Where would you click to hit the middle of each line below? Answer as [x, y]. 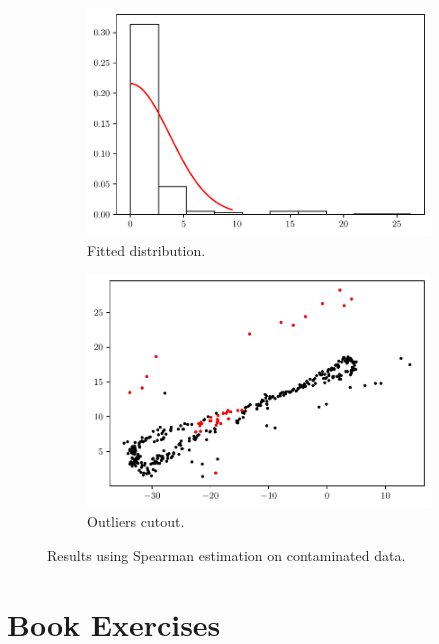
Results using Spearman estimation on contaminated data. [226, 554]
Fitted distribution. [146, 249]
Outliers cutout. [136, 521]
